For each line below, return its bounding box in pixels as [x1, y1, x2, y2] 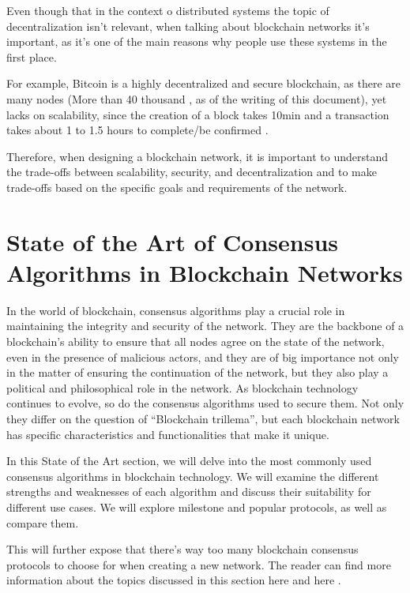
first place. [6, 48, 57, 65]
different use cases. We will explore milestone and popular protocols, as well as [6, 498, 387, 515]
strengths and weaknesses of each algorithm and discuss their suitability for [6, 483, 371, 500]
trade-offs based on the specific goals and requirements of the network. [6, 178, 348, 195]
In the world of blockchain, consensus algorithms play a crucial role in [6, 302, 345, 318]
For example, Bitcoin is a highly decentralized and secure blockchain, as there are [6, 75, 401, 92]
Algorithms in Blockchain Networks [6, 256, 403, 288]
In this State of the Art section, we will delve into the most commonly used [6, 452, 372, 469]
